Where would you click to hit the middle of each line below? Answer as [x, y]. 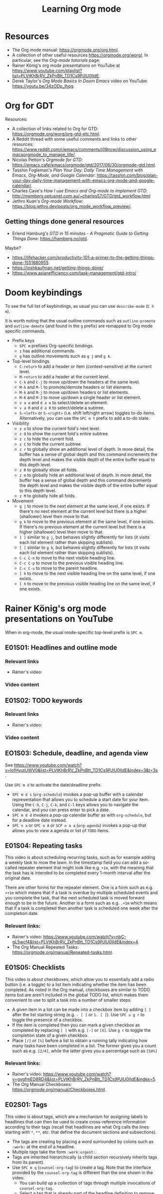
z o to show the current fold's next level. [60, 428]
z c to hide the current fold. [47, 439]
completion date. [22, 914]
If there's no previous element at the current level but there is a [82, 526]
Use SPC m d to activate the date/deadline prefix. [53, 784]
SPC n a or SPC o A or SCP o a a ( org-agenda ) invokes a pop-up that [79, 825]
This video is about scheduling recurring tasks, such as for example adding [80, 858]
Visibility [21, 423]
